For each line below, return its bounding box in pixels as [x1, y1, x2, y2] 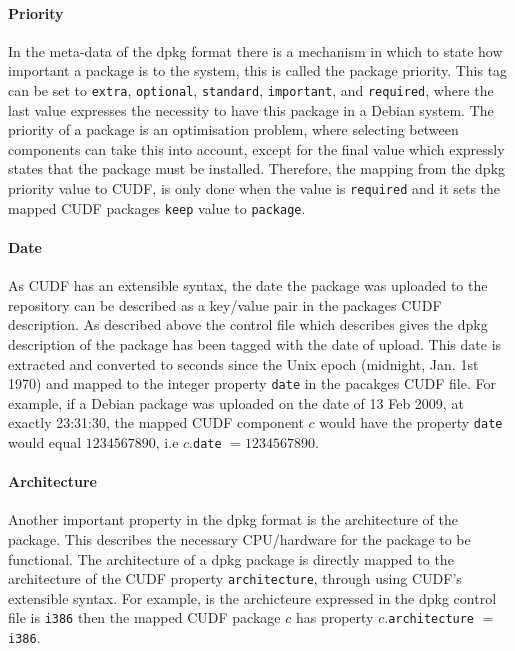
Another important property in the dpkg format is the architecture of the [8, 509, 458, 530]
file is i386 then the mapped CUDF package [8, 607, 281, 628]
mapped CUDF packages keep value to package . [8, 197, 306, 218]
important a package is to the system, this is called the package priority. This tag [8, 60, 508, 81]
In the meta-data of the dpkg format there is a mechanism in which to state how [8, 40, 503, 61]
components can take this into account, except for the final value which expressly [8, 138, 505, 159]
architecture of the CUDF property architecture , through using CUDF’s [8, 568, 462, 589]
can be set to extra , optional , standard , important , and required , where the [8, 79, 494, 100]
